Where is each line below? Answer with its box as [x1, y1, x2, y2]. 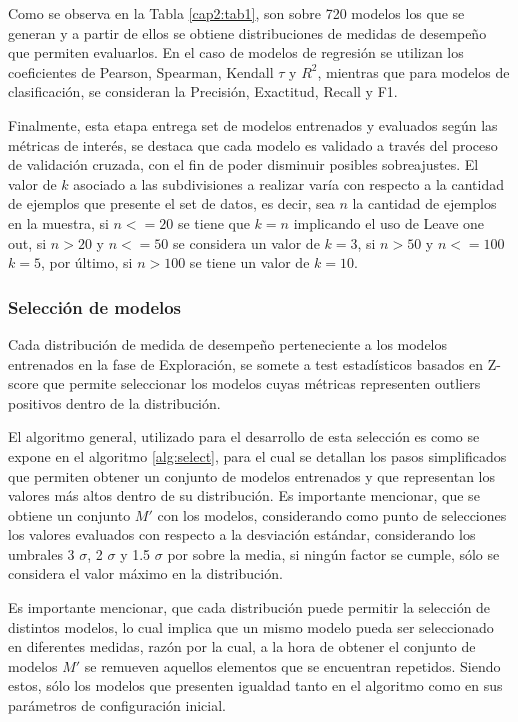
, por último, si [40, 252, 133, 273]
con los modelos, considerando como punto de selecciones [157, 504, 507, 525]
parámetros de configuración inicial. [8, 695, 226, 716]
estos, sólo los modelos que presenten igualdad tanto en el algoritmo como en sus [8, 675, 503, 696]
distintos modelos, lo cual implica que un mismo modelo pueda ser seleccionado [8, 616, 494, 637]
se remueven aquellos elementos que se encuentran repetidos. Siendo [84, 655, 501, 676]
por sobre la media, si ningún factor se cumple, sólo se [167, 543, 500, 564]
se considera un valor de [173, 232, 320, 253]
